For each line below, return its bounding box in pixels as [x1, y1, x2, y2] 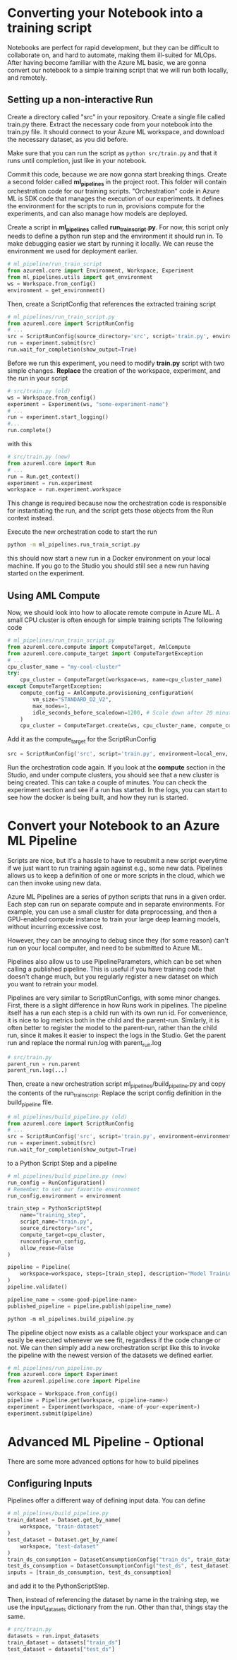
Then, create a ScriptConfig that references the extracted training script [7, 299, 217, 308]
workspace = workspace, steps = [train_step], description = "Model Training [20, 1270, 235, 1277]
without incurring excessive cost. [7, 922, 104, 931]
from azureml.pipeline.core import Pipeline [7, 1378, 140, 1385]
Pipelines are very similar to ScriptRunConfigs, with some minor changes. [7, 993, 221, 1002]
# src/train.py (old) [7, 387, 71, 395]
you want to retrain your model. [7, 979, 99, 988]
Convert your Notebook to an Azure [7, 818, 220, 834]
